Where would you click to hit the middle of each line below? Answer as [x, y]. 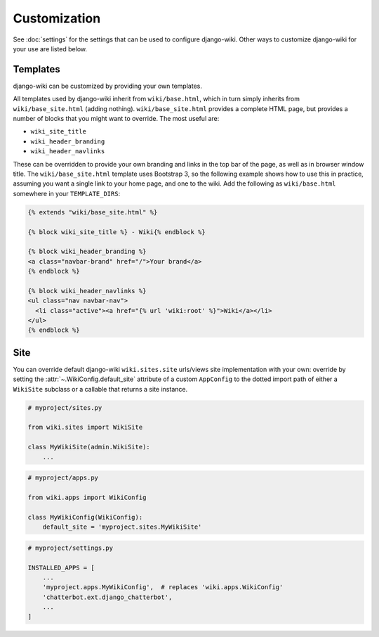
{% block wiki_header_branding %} [87, 252]
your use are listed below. [50, 49]
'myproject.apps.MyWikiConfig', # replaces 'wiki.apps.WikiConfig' [163, 587]
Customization [57, 18]
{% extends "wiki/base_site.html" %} [93, 212]
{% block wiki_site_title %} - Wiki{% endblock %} [117, 232]
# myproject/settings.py [71, 548]
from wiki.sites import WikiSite [85, 427]
